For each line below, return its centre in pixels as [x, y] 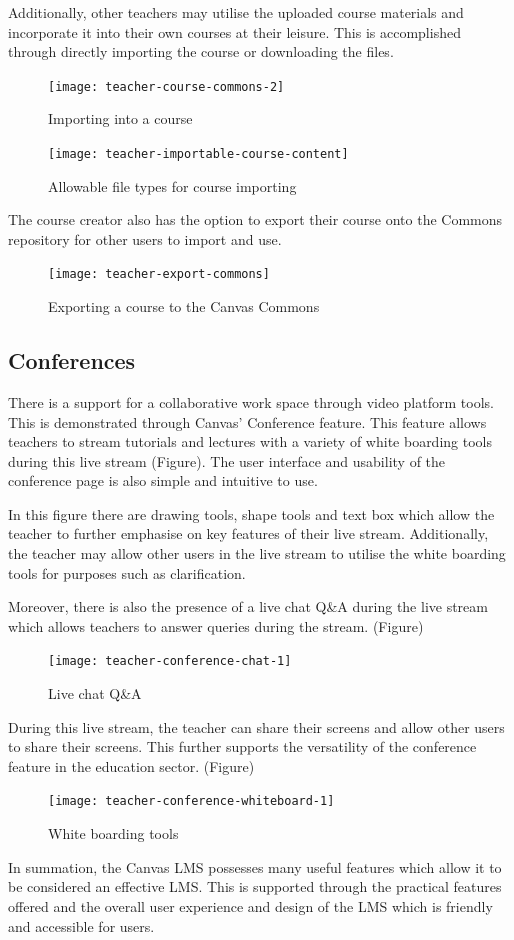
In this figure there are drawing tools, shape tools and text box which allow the [251, 513]
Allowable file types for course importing [172, 185]
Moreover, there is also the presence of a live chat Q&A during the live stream [248, 606]
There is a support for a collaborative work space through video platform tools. [251, 401]
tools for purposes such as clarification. [127, 572]
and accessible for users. [81, 925]
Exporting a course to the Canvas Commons [184, 306]
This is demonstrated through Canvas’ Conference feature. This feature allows [247, 421]
